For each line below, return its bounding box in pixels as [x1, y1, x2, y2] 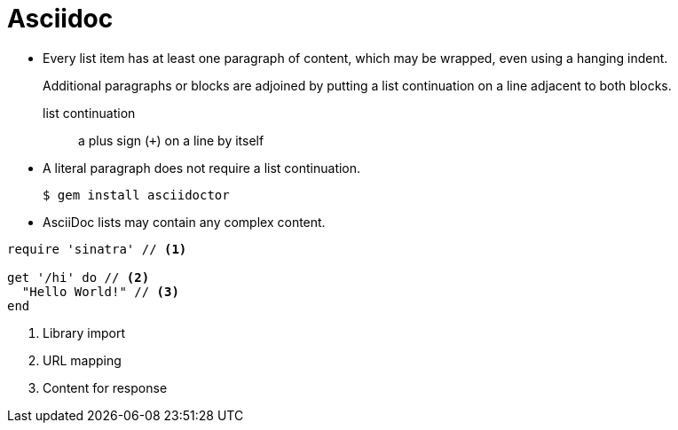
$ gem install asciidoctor [43, 187, 230, 202]
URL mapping [43, 352, 122, 368]
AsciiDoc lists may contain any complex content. [43, 214, 326, 230]
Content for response [43, 379, 168, 395]
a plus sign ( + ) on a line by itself [78, 132, 264, 148]
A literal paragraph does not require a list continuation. [43, 160, 361, 176]
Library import [43, 324, 125, 340]
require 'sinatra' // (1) [7, 241, 187, 256]
